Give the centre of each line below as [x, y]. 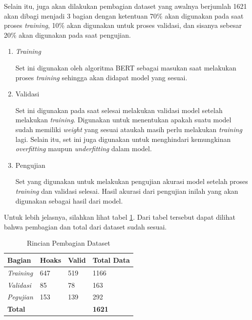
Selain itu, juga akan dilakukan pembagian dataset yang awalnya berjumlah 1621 [126, 6]
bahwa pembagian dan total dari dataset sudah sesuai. [85, 226]
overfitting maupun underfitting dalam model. [84, 149]
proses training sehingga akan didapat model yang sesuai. [101, 77]
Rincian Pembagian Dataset [69, 243]
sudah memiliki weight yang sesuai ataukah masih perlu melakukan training [129, 129]
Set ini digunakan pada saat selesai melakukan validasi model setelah [119, 110]
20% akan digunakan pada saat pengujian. [67, 34]
